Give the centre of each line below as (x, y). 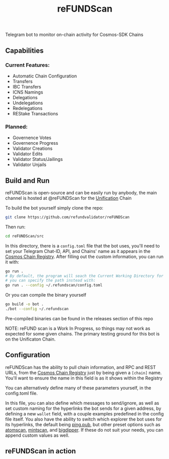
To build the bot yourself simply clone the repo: (54, 207)
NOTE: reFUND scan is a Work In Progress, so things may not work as (78, 328)
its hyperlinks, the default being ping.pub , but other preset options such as (83, 424)
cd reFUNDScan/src (24, 236)
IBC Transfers (27, 87)
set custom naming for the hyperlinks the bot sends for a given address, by (83, 408)
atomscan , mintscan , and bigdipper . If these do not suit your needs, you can (84, 430)
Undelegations (28, 103)
